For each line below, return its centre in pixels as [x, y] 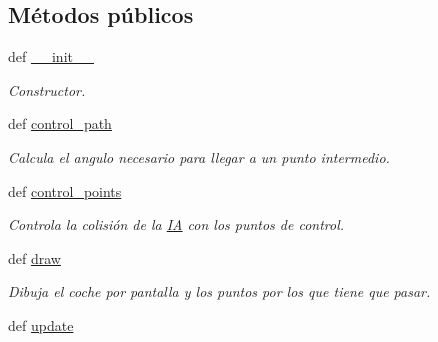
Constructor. [47, 89]
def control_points [65, 190]
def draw [34, 257]
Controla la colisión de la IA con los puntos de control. [176, 224]
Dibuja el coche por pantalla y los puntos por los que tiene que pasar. [219, 291]
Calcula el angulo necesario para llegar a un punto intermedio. [199, 156]
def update [41, 324]
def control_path [60, 123]
